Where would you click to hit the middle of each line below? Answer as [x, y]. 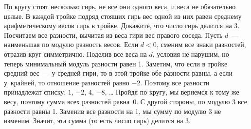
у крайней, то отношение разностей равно [67, 82]
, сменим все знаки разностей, [201, 44]
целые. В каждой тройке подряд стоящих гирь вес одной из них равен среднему [123, 16]
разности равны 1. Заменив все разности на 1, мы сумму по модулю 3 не [113, 111]
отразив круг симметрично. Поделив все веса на [75, 54]
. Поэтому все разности [175, 82]
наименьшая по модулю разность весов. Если [71, 44]
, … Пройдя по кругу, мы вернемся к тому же [172, 92]
